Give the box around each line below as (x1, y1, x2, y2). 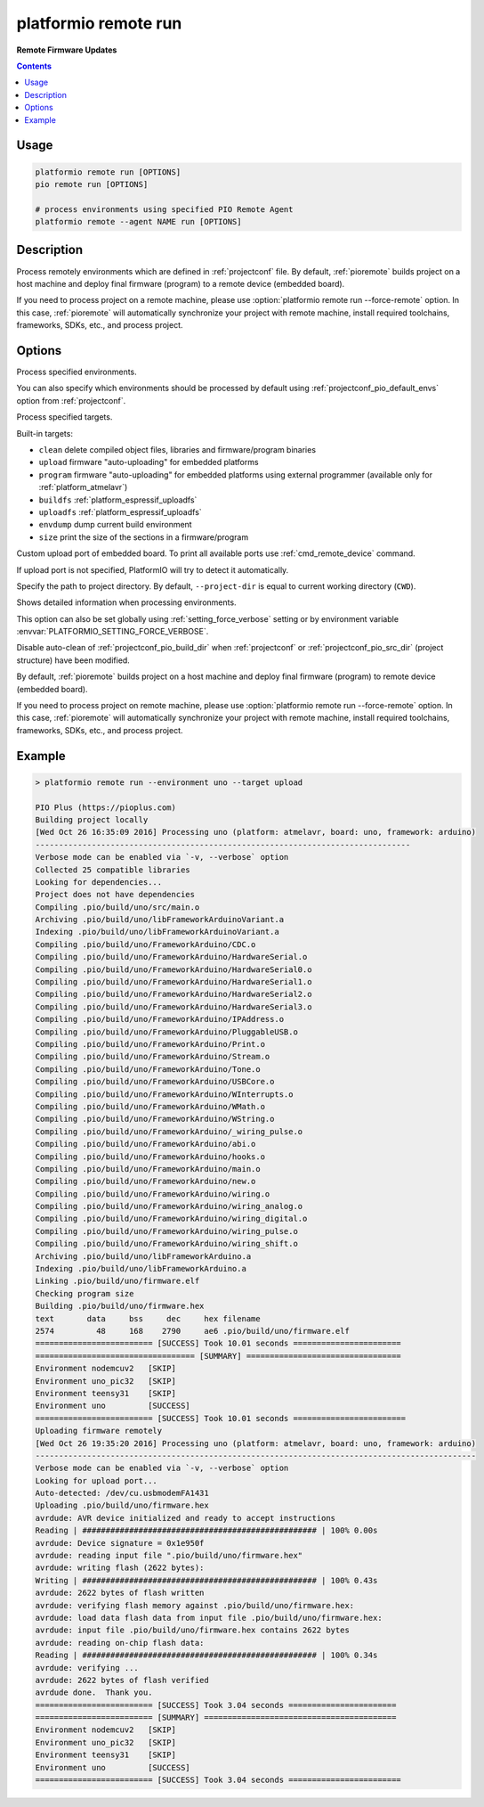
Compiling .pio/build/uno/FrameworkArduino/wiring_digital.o (35, 1214, 308, 1224)
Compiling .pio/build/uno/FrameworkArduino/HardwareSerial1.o (35, 977, 312, 987)
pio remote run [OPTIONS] (35, 179, 149, 189)
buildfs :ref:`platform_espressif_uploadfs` (38, 495, 198, 505)
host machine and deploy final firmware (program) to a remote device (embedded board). (16, 278, 345, 289)
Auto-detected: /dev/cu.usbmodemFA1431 (35, 1488, 209, 1499)
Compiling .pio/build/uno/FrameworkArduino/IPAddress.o (35, 1014, 285, 1025)
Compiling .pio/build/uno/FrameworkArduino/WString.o (35, 1114, 275, 1124)
